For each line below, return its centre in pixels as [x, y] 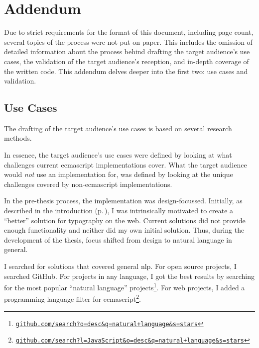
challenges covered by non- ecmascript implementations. [88, 184]
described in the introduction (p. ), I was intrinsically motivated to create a [119, 211]
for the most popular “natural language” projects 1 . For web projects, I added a [125, 287]
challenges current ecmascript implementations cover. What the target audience [126, 164]
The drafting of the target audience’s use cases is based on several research [118, 128]
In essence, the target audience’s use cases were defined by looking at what [118, 155]
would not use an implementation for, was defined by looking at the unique [119, 174]
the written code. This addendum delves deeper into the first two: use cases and [126, 71]
